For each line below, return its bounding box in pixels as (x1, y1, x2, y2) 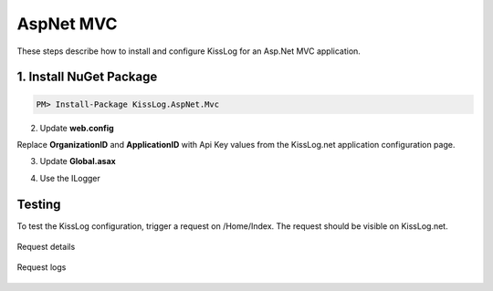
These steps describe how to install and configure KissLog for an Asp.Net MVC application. (16, 46, 361, 57)
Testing (16, 196, 61, 212)
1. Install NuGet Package (16, 69, 158, 85)
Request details (16, 242, 76, 252)
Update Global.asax (39, 156, 116, 167)
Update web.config (39, 122, 114, 133)
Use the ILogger (39, 172, 100, 183)
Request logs (16, 262, 67, 273)
